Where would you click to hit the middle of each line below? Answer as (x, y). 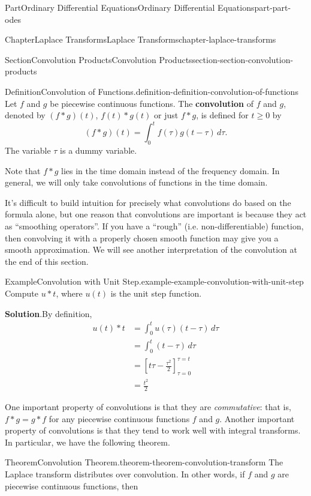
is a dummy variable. (99, 150)
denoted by (25, 115)
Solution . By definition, (49, 313)
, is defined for (222, 115)
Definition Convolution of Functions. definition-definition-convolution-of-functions (152, 91)
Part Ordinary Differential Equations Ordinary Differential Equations (130, 7)
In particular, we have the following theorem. (87, 442)
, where (69, 293)
